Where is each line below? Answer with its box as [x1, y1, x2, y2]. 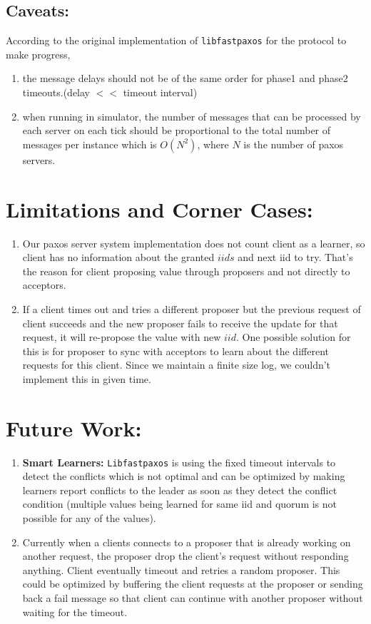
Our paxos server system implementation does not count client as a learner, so [22, 235, 365, 250]
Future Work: [6, 413, 142, 442]
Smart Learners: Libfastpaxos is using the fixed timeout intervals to [22, 454, 336, 469]
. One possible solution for [235, 329, 351, 344]
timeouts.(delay [22, 85, 90, 100]
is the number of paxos [243, 136, 344, 151]
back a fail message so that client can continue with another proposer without [22, 590, 363, 605]
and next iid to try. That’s [238, 250, 353, 265]
